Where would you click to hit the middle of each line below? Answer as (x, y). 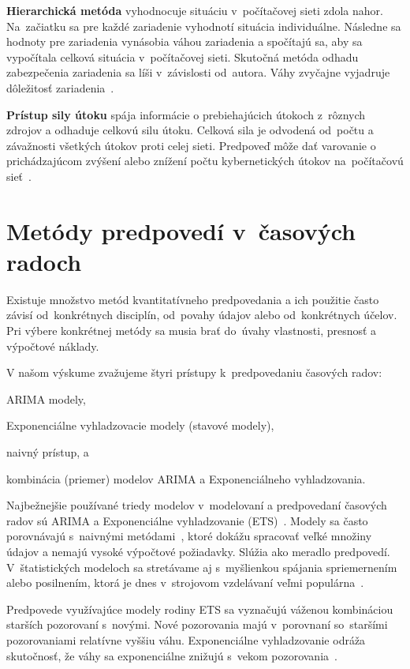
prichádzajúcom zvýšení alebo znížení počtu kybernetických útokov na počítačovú (205, 161)
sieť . (19, 176)
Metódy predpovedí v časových (181, 230)
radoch (44, 261)
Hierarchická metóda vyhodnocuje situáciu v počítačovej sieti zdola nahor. (195, 10)
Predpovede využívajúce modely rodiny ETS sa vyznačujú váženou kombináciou (200, 609)
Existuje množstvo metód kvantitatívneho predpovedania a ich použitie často (193, 299)
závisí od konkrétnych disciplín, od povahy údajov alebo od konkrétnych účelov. (202, 315)
